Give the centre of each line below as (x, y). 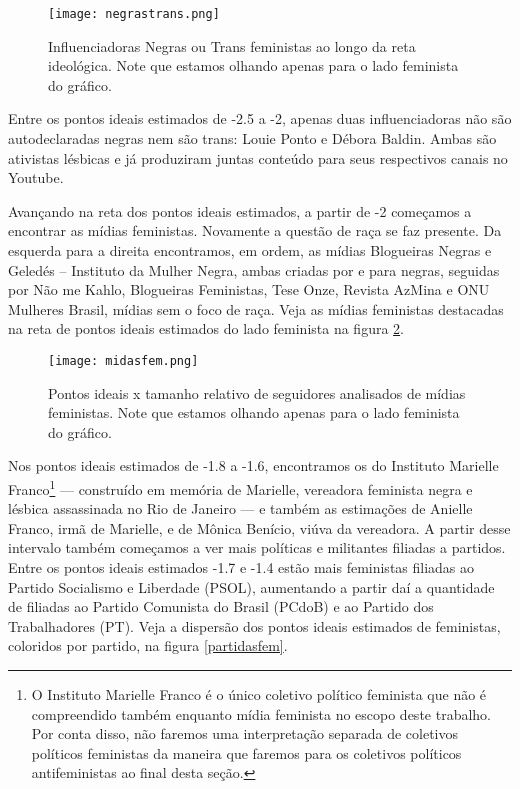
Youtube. (36, 177)
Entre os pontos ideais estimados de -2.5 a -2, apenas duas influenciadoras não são (260, 118)
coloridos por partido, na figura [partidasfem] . (148, 645)
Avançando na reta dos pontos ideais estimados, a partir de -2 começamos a (240, 210)
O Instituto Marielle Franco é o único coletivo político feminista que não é (259, 694)
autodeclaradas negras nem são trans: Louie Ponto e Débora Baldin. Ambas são (252, 138)
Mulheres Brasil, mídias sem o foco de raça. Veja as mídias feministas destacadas (256, 308)
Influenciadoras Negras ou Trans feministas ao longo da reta (232, 45)
